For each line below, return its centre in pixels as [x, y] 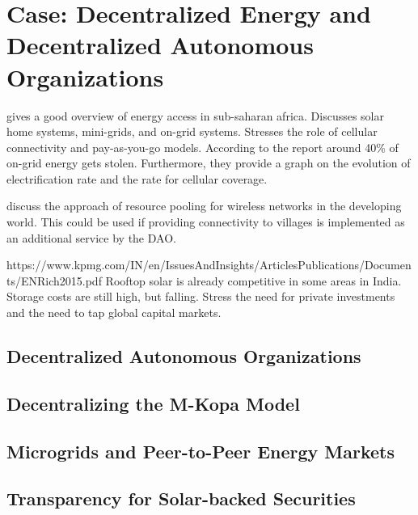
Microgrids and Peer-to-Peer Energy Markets [201, 451]
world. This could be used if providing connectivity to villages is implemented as [206, 222]
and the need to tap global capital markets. [114, 312]
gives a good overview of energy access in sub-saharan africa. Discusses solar [195, 115]
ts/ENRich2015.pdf [54, 280]
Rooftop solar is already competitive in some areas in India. [253, 280]
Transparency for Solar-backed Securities [181, 498]
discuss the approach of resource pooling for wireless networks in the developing [204, 206]
